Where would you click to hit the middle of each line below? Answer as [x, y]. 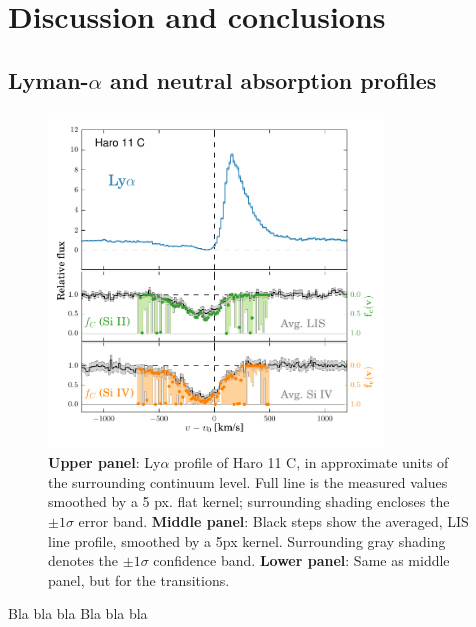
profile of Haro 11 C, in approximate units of [311, 462]
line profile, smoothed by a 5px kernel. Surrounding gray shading [247, 540]
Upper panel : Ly [104, 462]
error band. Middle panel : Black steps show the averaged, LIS [273, 520]
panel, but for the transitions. [139, 579]
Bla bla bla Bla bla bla [78, 613]
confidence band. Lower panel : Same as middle [301, 560]
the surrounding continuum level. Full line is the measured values [248, 481]
